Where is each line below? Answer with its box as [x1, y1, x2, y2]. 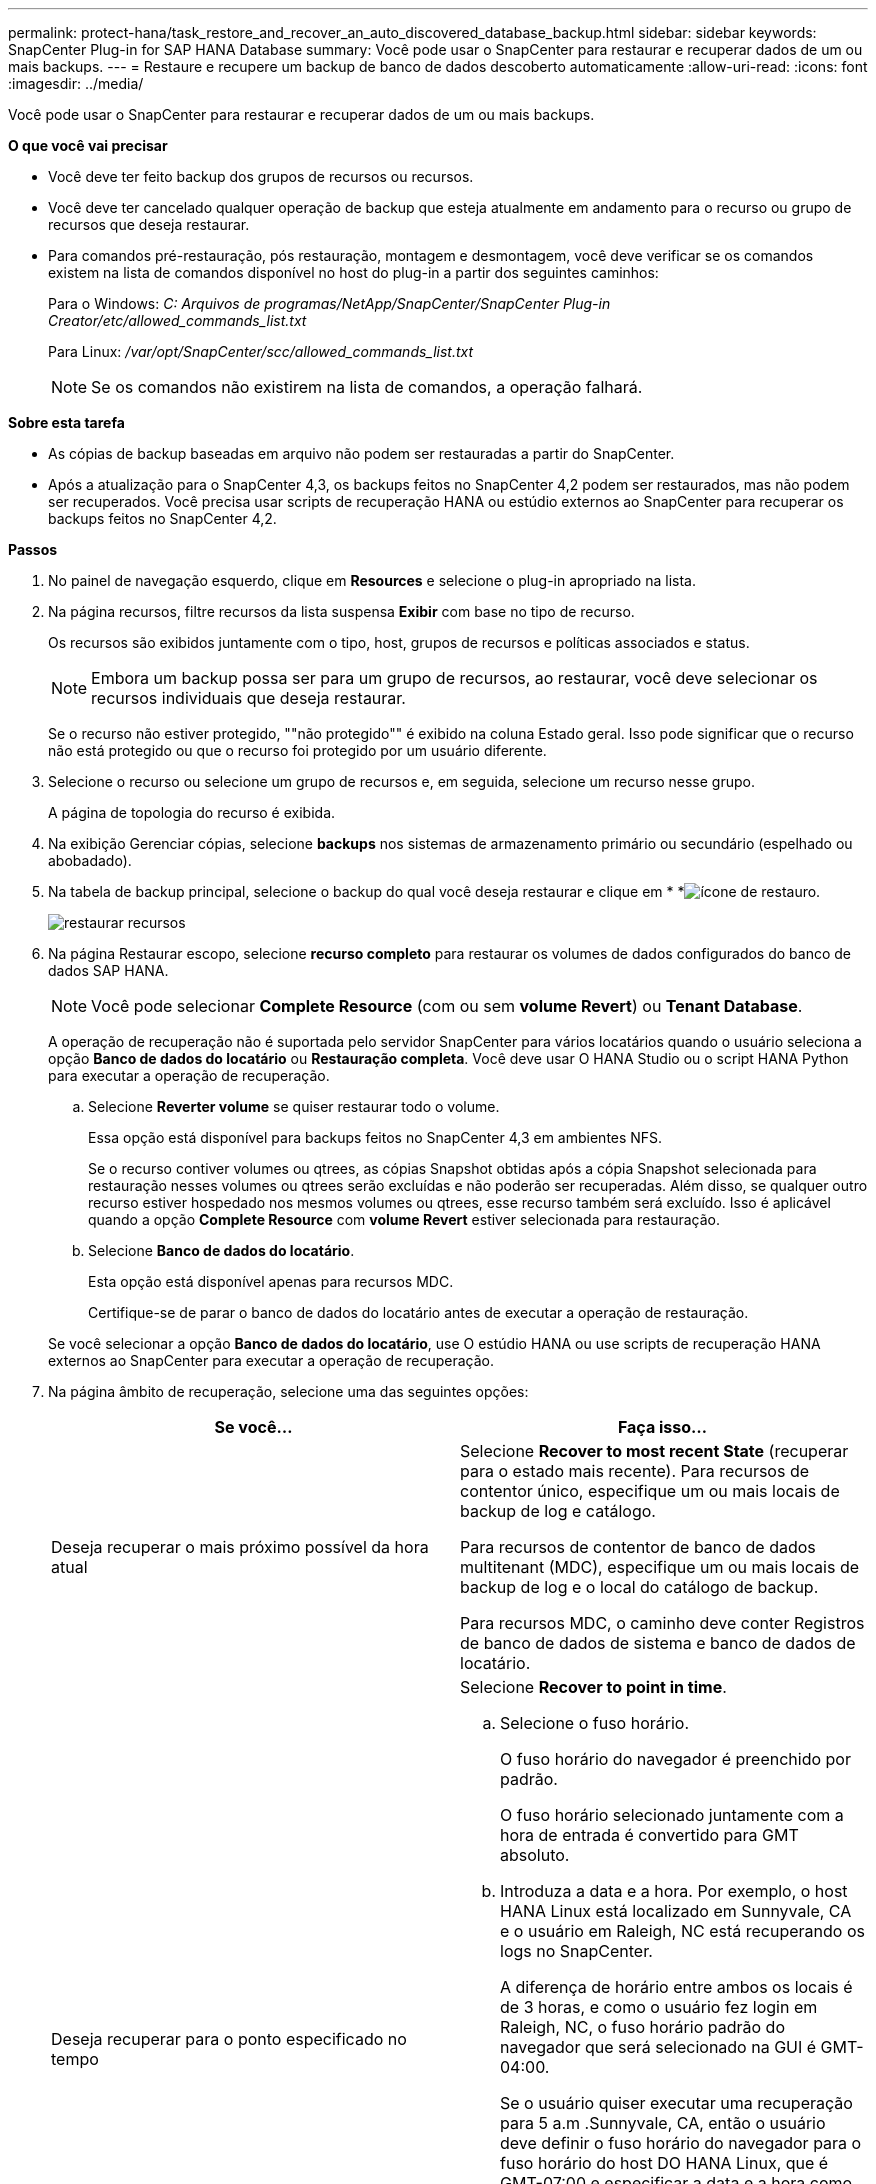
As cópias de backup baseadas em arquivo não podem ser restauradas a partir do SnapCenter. [48, 445, 675, 462]
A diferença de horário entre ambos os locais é [500, 1977, 853, 1997]
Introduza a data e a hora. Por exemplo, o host [500, 1881, 848, 1901]
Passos [8, 541, 58, 558]
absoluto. [500, 1845, 570, 1865]
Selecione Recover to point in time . [460, 1677, 727, 1697]
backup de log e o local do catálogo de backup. [460, 1577, 819, 1597]
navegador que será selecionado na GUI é [500, 2037, 817, 2057]
